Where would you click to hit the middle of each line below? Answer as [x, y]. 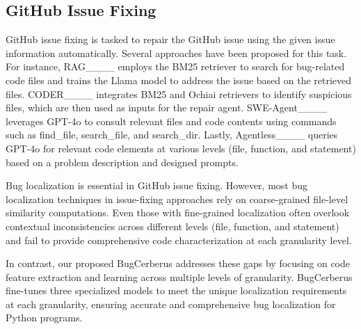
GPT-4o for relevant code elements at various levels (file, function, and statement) [181, 148]
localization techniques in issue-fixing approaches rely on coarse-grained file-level [177, 199]
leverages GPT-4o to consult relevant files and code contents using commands [171, 121]
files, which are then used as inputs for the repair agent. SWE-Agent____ [166, 107]
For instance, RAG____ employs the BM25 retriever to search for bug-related [175, 66]
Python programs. [44, 318]
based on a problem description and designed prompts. [122, 162]
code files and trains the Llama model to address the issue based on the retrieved [179, 80]
